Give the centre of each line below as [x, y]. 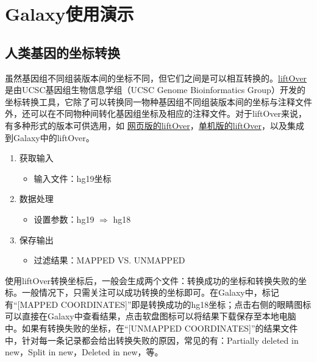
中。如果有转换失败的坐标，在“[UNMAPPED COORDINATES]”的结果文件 [151, 328]
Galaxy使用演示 [69, 14]
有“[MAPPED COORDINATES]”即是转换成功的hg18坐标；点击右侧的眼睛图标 [158, 304]
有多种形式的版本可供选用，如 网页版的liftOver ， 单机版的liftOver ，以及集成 [155, 125]
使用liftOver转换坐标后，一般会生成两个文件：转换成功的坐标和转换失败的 [152, 280]
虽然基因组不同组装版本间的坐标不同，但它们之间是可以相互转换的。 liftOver [156, 78]
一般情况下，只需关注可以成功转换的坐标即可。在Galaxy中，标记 [150, 292]
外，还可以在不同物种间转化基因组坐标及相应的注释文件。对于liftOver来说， [156, 113]
